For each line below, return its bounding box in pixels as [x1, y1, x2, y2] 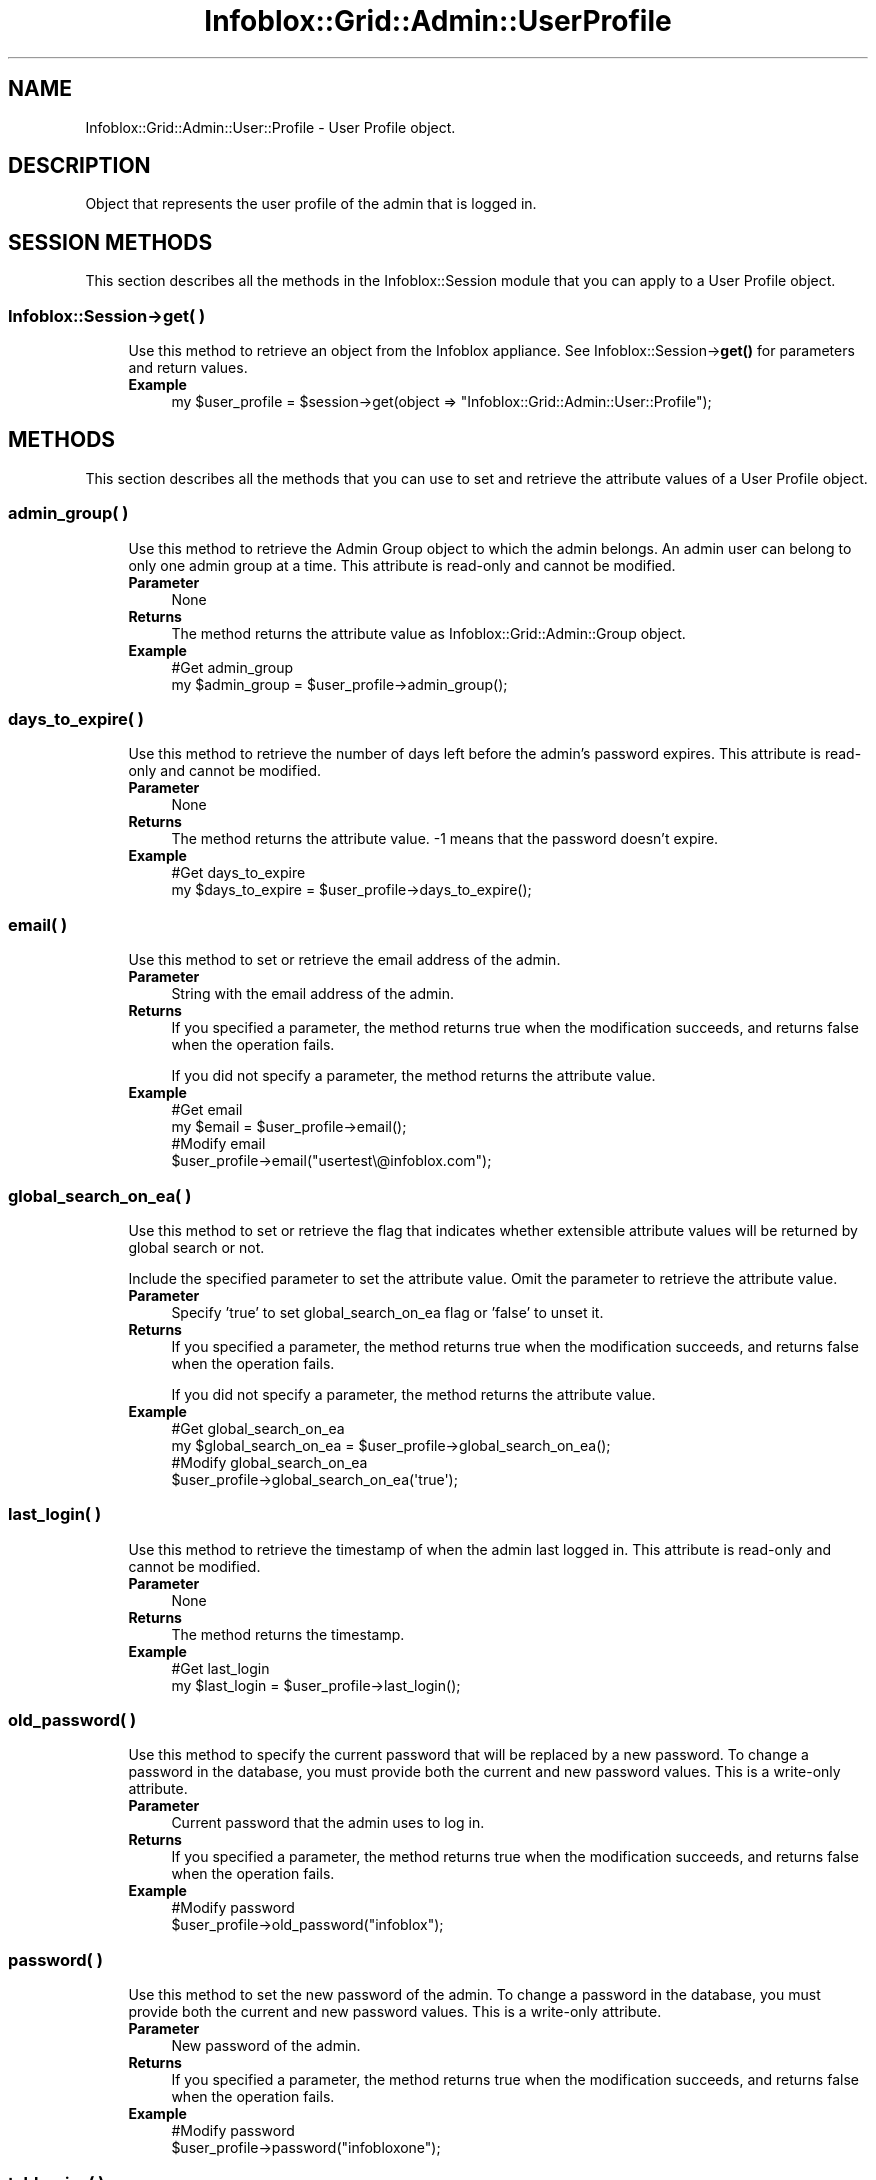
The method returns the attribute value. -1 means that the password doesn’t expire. [171, 830, 719, 848]
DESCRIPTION [8, 153, 151, 179]
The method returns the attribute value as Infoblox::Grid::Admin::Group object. [171, 624, 686, 642]
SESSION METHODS [8, 229, 213, 255]
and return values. [128, 359, 248, 377]
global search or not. [128, 1238, 265, 1256]
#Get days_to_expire [171, 864, 306, 882]
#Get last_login [171, 1659, 270, 1677]
